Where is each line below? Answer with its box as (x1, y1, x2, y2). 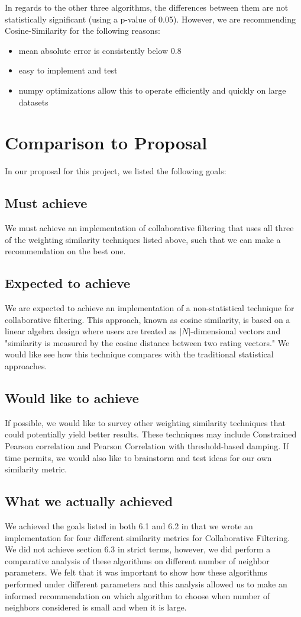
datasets (18, 95, 48, 108)
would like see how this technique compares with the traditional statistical (5, 348, 274, 360)
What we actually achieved (5, 492, 173, 510)
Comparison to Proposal (5, 130, 208, 155)
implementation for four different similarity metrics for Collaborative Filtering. (5, 531, 290, 544)
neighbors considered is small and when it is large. (5, 601, 187, 613)
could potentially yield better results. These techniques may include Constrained (5, 428, 297, 440)
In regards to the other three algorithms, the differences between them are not (5, 1, 289, 13)
